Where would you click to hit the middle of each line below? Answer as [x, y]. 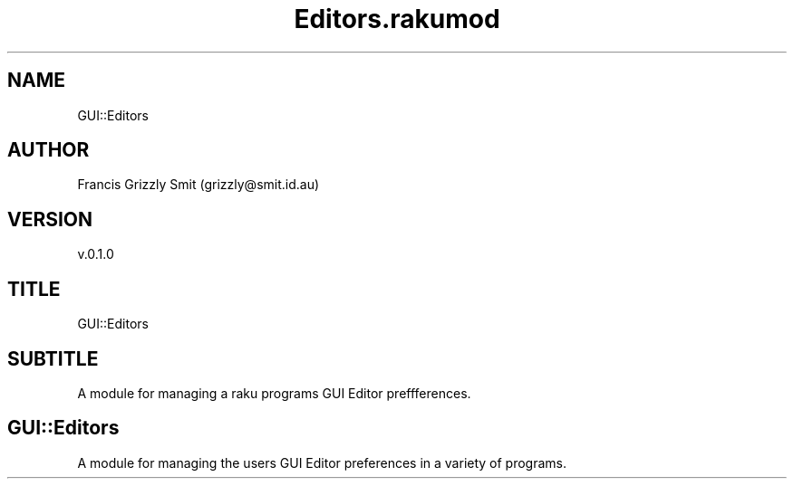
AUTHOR [48, 150]
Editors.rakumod [397, 19]
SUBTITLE [53, 358]
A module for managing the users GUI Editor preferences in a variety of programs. [322, 462]
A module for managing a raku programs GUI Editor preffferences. [274, 393]
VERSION [50, 219]
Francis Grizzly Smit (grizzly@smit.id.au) [198, 185]
